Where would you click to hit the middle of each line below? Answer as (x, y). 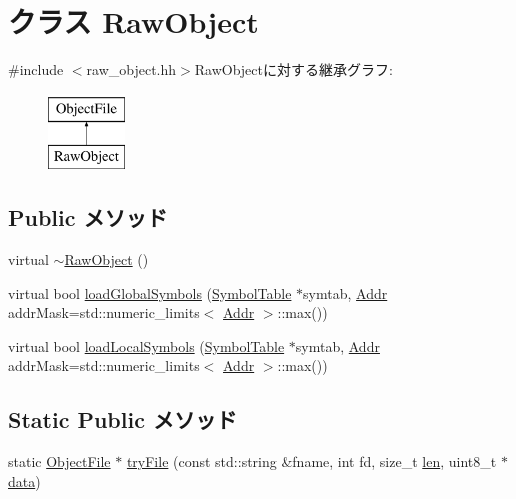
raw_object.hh (131, 69)
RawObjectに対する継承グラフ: (293, 69)
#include (36, 69)
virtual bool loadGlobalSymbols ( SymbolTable (150, 292)
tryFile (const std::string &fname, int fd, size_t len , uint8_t (311, 461)
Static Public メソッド (122, 419)
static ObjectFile (59, 461)
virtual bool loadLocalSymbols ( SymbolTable (146, 345)
